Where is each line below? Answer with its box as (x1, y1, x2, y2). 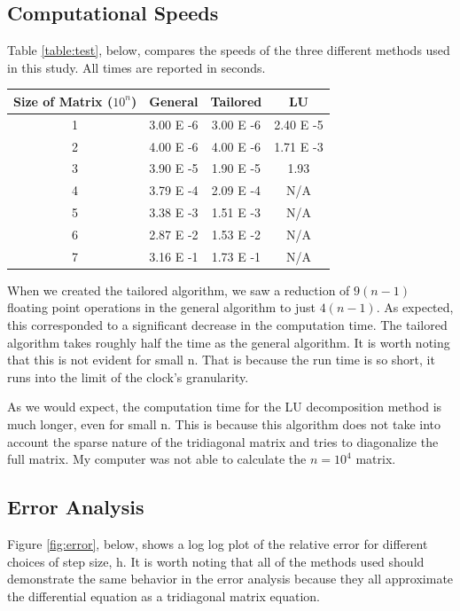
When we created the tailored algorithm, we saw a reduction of (7, 280, 350, 299)
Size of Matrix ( (13, 91, 113, 110)
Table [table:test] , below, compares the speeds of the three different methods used (7, 41, 450, 59)
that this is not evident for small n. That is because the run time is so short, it (7, 350, 435, 369)
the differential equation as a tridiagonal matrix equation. (7, 586, 320, 605)
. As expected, (376, 298, 454, 317)
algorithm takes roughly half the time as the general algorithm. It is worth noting (7, 333, 450, 351)
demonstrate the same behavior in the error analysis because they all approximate (7, 569, 454, 588)
